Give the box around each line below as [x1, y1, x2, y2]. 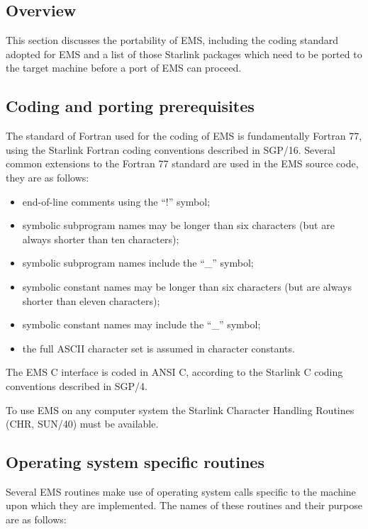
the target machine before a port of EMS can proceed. [6, 60, 242, 75]
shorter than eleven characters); [22, 293, 160, 308]
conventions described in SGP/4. [6, 378, 148, 393]
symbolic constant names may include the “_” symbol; [22, 317, 261, 332]
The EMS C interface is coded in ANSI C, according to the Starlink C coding [6, 364, 343, 379]
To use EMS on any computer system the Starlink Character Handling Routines [6, 402, 355, 417]
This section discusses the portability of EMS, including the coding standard [6, 33, 339, 48]
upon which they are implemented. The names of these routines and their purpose [6, 498, 362, 513]
